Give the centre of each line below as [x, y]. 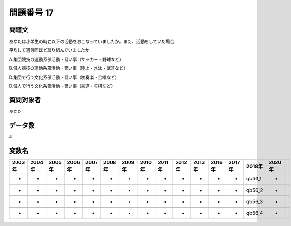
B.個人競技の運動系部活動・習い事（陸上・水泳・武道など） [68, 68]
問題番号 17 [31, 13]
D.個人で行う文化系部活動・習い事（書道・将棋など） [62, 86]
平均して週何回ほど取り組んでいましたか [49, 50]
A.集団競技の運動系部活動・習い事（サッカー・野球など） [66, 59]
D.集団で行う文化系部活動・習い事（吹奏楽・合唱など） [64, 77]
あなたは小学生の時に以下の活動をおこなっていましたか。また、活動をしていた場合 [92, 42]
